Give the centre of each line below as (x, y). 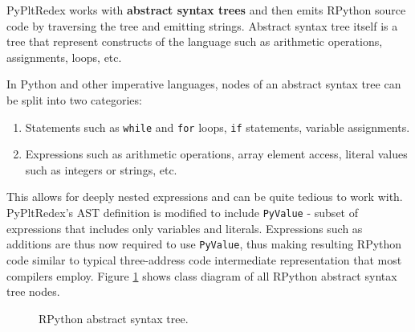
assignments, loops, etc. (64, 57)
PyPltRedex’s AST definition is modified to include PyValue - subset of (182, 212)
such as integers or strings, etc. (101, 169)
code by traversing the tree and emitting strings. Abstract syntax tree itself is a (202, 25)
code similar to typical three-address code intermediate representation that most (204, 259)
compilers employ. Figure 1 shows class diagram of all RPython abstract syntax (202, 275)
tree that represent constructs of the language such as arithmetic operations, (195, 41)
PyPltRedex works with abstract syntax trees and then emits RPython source (206, 10)
